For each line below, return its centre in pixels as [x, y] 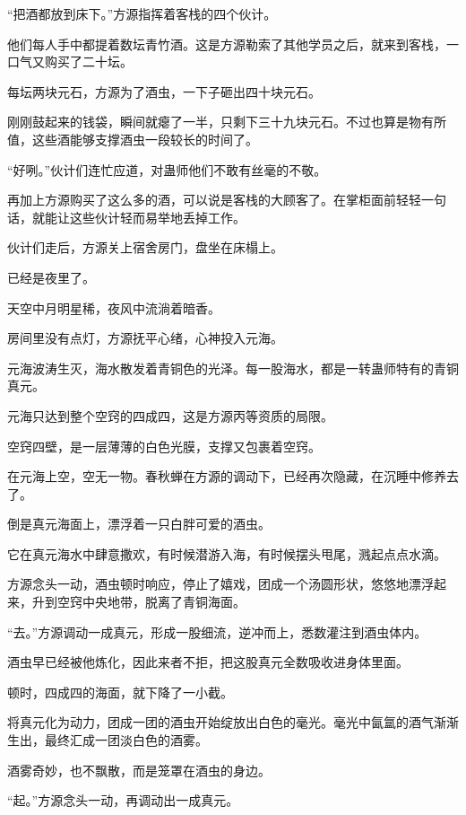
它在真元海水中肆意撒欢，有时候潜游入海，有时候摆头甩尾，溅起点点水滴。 [227, 553]
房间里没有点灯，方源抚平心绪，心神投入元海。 [145, 338]
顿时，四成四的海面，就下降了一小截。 [120, 692]
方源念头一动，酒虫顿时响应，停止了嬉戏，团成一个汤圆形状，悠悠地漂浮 [220, 584]
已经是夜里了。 [51, 277]
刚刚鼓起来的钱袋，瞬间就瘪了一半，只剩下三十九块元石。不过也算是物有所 [227, 122]
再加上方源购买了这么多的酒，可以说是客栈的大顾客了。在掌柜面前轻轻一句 [227, 200]
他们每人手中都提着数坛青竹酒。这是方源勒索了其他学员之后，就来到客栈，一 [233, 44]
